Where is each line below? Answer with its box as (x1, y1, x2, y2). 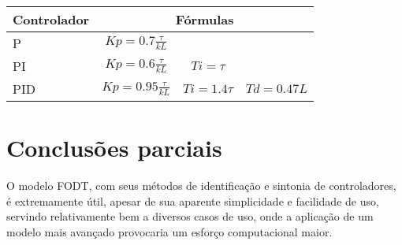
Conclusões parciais (6, 132, 222, 164)
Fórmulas (175, 10, 234, 28)
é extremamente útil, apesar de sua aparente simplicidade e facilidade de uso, (6, 192, 379, 209)
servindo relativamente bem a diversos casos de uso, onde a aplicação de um (6, 208, 374, 225)
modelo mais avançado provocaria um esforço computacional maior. (6, 223, 333, 239)
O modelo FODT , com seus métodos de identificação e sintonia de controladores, (6, 177, 396, 194)
